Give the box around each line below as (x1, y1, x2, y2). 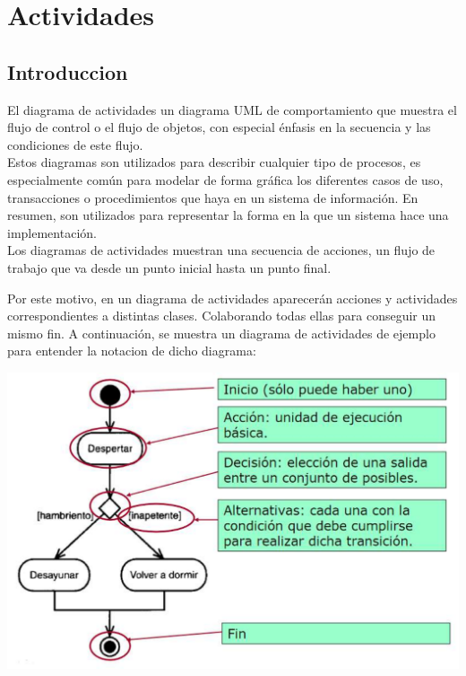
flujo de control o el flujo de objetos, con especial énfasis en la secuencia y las (7, 118, 431, 136)
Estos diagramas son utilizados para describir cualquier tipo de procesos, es (7, 153, 421, 171)
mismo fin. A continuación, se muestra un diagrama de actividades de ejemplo (7, 323, 436, 342)
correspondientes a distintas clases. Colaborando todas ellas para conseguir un (7, 306, 436, 325)
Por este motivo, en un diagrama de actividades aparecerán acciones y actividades (7, 288, 458, 307)
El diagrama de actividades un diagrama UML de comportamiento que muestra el (7, 100, 457, 119)
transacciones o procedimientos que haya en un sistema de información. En (7, 188, 419, 206)
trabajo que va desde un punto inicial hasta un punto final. (7, 258, 332, 277)
